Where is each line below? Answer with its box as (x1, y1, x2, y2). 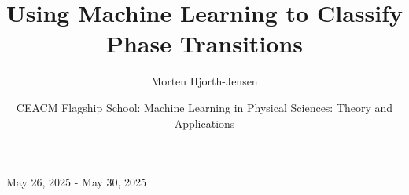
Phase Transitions (105, 27, 304, 60)
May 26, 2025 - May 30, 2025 (6, 174, 147, 190)
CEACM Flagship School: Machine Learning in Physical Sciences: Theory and (16, 99, 393, 115)
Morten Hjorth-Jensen (151, 73, 258, 89)
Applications (174, 114, 235, 131)
